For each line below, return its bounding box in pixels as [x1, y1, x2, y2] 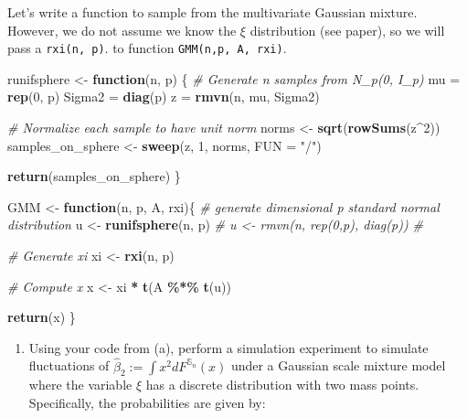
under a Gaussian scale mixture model [230, 356, 446, 375]
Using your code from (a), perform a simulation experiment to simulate [28, 338, 429, 357]
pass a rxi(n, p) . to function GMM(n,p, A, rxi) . [7, 38, 287, 58]
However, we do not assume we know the [7, 20, 237, 39]
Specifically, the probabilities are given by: [28, 392, 266, 412]
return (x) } [7, 307, 76, 327]
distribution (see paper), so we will [249, 20, 445, 39]
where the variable [28, 375, 133, 394]
